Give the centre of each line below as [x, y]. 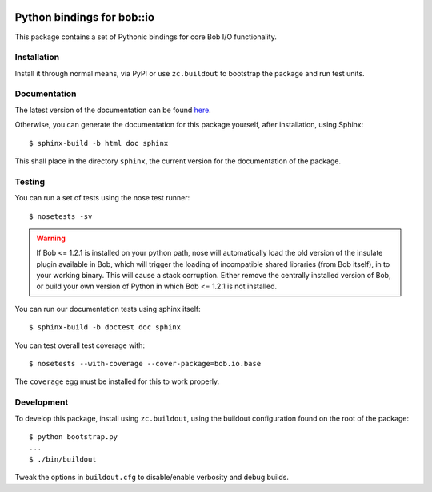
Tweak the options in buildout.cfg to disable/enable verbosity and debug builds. [152, 478]
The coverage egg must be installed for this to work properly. [117, 381]
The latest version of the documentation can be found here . [113, 110]
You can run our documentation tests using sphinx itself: [108, 309]
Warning [51, 238]
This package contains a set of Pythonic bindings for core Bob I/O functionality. [146, 37]
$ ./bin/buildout [63, 459]
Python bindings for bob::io [85, 17]
